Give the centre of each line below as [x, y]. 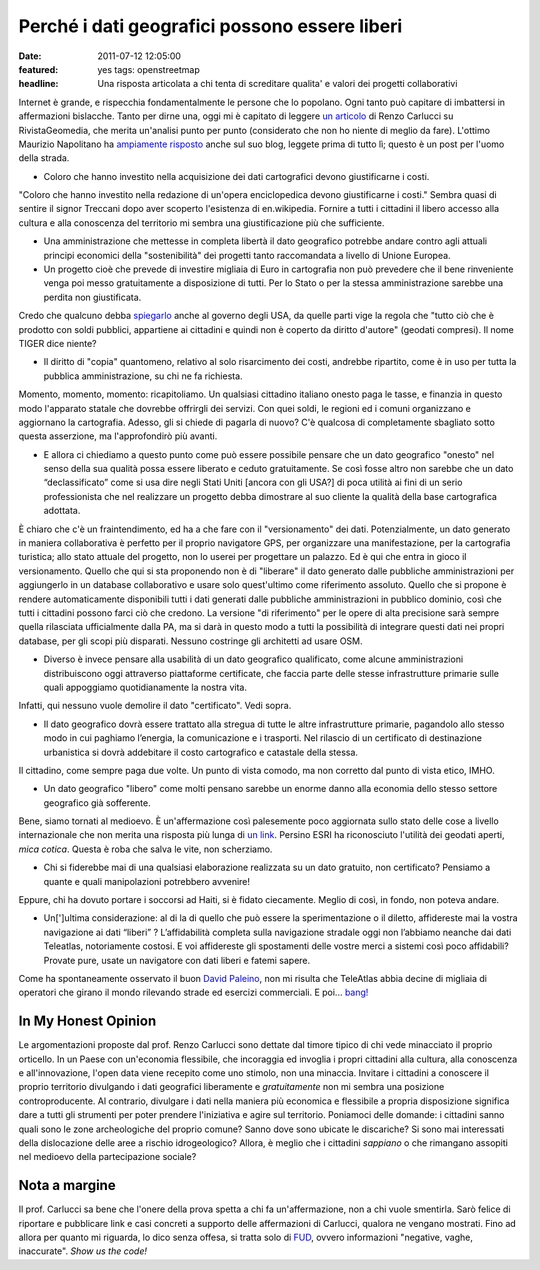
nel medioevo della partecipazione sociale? [107, 1157]
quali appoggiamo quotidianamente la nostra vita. [145, 687]
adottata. [62, 511]
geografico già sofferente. [97, 802]
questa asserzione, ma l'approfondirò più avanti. [118, 436]
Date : [30, 56]
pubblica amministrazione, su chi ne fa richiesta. [143, 376]
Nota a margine [67, 1185]
